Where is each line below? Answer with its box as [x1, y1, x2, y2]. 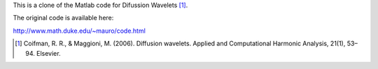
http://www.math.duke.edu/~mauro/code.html [13, 26, 146, 35]
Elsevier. [36, 49, 61, 57]
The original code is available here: [13, 14, 114, 22]
